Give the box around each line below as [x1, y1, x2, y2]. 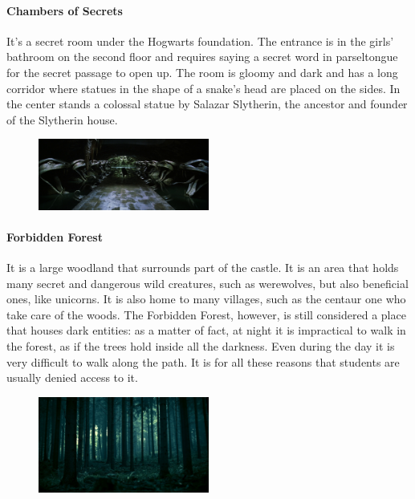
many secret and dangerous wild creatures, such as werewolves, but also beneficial [6, 274, 409, 291]
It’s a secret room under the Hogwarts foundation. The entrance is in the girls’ [6, 32, 394, 49]
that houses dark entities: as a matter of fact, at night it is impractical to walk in [6, 322, 406, 339]
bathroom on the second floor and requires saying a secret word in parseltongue [6, 48, 398, 65]
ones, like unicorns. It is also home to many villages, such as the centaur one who [6, 290, 406, 307]
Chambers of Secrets [6, 2, 123, 18]
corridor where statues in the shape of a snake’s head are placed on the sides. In [6, 79, 401, 96]
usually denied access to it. [6, 369, 138, 386]
